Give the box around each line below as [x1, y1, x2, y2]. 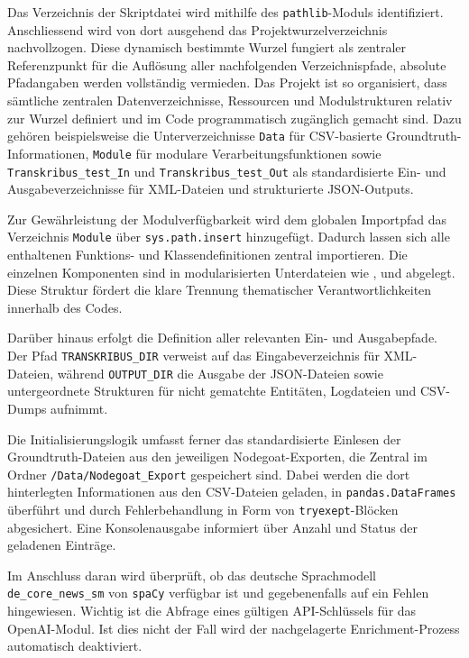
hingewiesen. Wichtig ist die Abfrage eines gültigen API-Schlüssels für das [7, 601, 417, 620]
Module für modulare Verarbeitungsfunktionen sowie [92, 143, 382, 162]
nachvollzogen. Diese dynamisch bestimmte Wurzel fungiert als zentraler [7, 38, 407, 57]
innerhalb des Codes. [7, 297, 123, 316]
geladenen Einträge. [7, 535, 116, 554]
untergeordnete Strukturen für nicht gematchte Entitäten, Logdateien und [7, 381, 417, 400]
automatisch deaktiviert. [7, 636, 143, 655]
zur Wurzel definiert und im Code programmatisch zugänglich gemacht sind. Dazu [7, 108, 462, 127]
